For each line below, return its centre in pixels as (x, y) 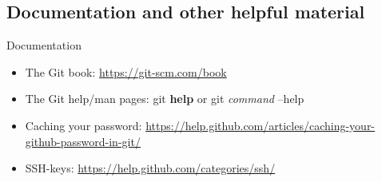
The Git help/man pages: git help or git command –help (165, 99)
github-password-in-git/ (83, 141)
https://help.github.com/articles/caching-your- (261, 125)
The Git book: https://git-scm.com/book (126, 71)
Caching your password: (84, 125)
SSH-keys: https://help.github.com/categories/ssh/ (150, 168)
